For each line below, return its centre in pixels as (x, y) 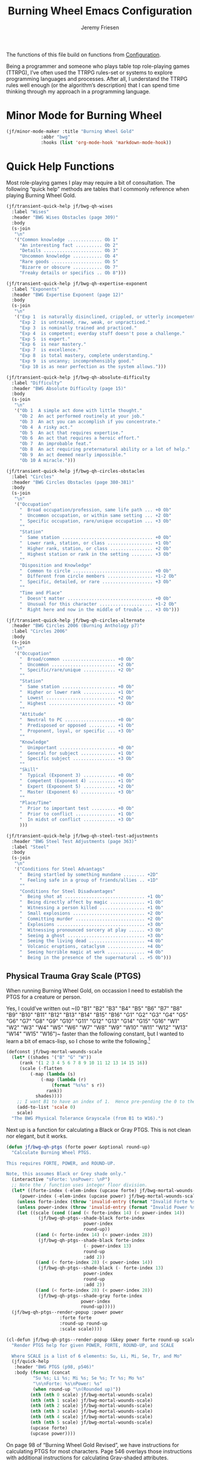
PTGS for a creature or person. (44, 997)
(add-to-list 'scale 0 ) (46, 1108)
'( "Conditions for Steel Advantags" (60, 869)
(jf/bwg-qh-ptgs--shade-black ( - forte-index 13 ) (101, 1268)
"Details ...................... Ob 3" (69, 251)
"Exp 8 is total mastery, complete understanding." (86, 355)
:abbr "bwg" (55, 137)
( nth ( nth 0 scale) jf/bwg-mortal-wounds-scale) (91, 1395)
